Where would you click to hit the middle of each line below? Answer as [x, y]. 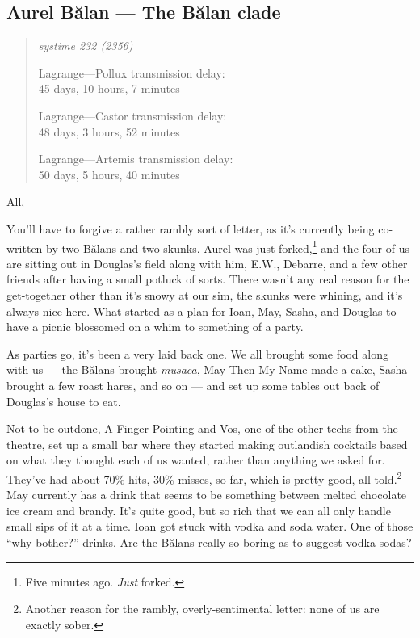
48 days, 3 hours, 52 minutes [109, 131]
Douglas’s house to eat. [64, 401]
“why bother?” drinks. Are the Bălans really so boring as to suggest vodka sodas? [209, 541]
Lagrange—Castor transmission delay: [132, 115]
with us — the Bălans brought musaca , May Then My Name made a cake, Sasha [207, 369]
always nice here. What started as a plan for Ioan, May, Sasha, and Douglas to [202, 311]
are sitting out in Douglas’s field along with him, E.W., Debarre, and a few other [207, 263]
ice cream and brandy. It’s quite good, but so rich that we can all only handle [199, 510]
